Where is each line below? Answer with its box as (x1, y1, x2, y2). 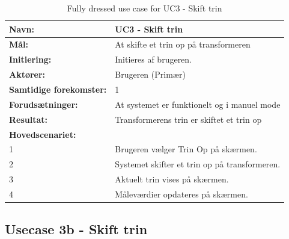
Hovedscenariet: (9, 128, 76, 140)
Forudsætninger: (9, 98, 78, 110)
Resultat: (9, 113, 48, 125)
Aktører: (9, 68, 46, 81)
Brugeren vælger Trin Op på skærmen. (115, 143, 257, 155)
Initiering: (9, 53, 52, 66)
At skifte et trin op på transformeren (115, 38, 251, 51)
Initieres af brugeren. (115, 53, 192, 66)
